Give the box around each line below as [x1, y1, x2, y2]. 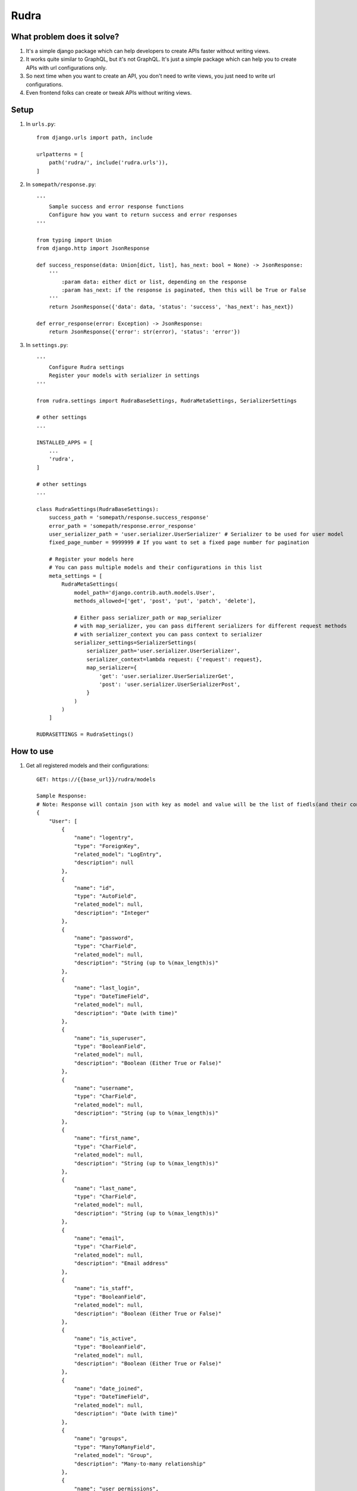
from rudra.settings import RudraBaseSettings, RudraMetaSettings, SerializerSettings [36, 397, 297, 404]
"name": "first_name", [74, 1135, 140, 1142]
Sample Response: [36, 793, 87, 799]
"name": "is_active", [74, 1335, 137, 1342]
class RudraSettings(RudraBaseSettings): [36, 506, 159, 512]
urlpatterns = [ [36, 151, 84, 158]
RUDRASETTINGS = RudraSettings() [36, 731, 134, 738]
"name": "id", [74, 884, 115, 891]
